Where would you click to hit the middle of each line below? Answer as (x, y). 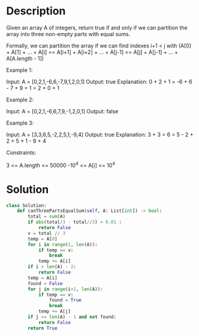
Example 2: (20, 100)
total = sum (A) (47, 217)
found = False (45, 283)
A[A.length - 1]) (25, 58)
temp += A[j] (54, 311)
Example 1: (19, 70)
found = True (65, 300)
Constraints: (21, 152)
